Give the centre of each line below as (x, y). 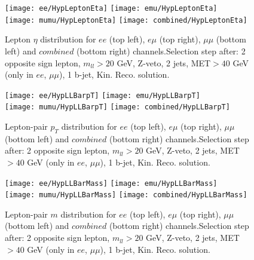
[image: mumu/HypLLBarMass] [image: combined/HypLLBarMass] (126, 195)
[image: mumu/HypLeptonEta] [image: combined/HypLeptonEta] (126, 20)
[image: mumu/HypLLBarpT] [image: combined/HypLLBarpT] (117, 107)
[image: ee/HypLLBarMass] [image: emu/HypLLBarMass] (111, 183)
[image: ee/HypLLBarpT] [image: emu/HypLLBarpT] (102, 95)
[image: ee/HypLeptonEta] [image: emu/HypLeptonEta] (111, 8)
